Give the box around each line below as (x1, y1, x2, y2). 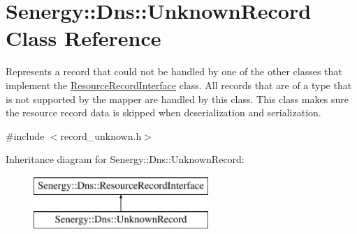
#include (6, 128, 45, 143)
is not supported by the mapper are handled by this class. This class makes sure (6, 91, 349, 106)
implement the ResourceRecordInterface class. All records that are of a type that (6, 77, 352, 92)
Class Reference (6, 24, 161, 52)
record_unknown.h (60, 128, 142, 143)
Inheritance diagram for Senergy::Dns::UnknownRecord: (6, 152, 245, 166)
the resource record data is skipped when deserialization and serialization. (6, 105, 321, 120)
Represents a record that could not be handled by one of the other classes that (6, 64, 342, 79)
